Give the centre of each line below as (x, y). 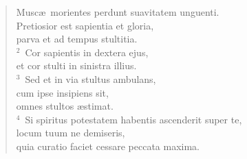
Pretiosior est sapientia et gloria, (85, 25)
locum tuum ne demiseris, (71, 133)
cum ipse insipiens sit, (62, 92)
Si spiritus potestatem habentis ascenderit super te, (133, 119)
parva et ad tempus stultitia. (77, 39)
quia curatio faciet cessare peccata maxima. (108, 146)
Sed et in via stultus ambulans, (90, 78)
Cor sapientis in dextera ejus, (87, 52)
